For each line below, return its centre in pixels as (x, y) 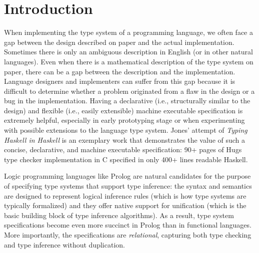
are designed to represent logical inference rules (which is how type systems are (125, 195)
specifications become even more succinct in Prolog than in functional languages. (128, 225)
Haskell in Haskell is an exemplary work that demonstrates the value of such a (125, 139)
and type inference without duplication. (64, 244)
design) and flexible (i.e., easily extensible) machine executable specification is (123, 110)
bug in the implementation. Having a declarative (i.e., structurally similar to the (127, 101)
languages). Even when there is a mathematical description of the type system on (129, 61)
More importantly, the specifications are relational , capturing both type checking (128, 235)
